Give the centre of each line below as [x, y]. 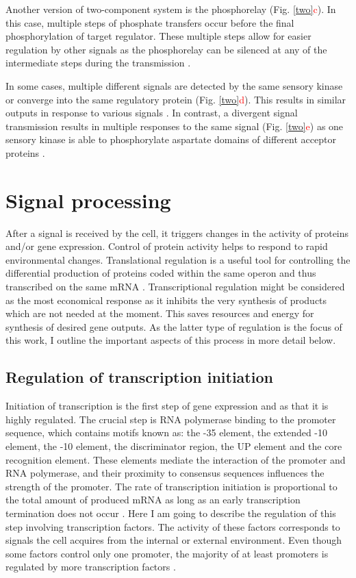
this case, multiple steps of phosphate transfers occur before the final [150, 22]
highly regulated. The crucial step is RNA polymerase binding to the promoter [171, 419]
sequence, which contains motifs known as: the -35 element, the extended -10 [167, 432]
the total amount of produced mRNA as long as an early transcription [153, 500]
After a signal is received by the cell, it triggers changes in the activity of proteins [177, 233]
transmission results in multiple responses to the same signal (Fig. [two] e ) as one [175, 126]
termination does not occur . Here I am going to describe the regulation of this [171, 513]
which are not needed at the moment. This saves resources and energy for [160, 313]
